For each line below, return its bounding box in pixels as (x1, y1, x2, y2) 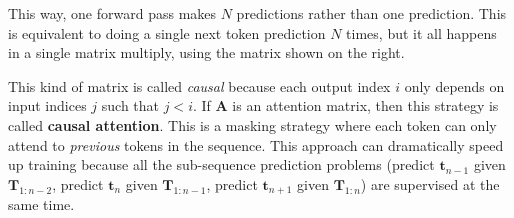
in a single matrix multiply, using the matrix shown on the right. (8, 42, 405, 63)
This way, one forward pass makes (8, 3, 217, 23)
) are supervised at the (360, 173, 500, 194)
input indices (8, 95, 87, 116)
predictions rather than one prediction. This (236, 3, 507, 23)
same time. (8, 194, 75, 215)
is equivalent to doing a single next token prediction (8, 22, 326, 43)
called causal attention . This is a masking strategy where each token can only (8, 114, 497, 135)
